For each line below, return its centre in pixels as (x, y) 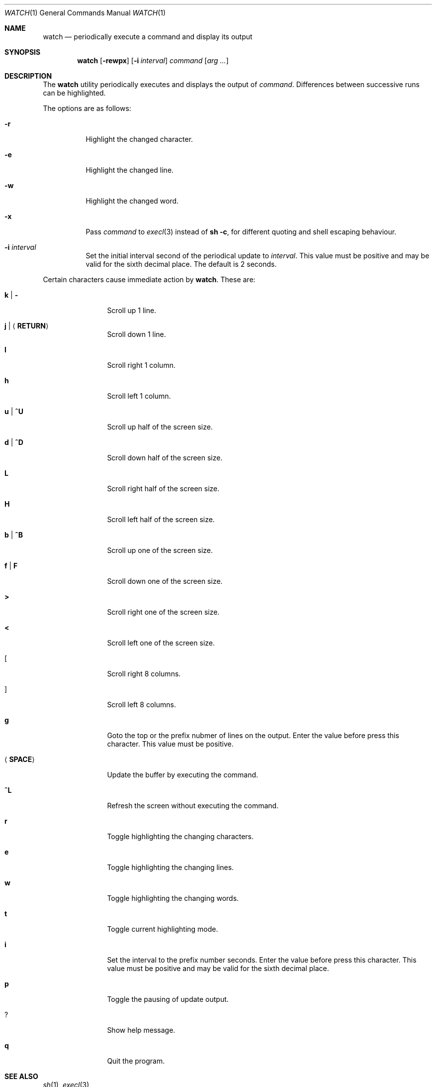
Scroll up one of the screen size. (160, 550)
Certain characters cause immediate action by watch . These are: (149, 279)
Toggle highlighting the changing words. (173, 898)
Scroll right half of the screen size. (163, 489)
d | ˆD (14, 442)
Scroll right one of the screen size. (163, 612)
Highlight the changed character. (139, 139)
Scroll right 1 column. (141, 365)
